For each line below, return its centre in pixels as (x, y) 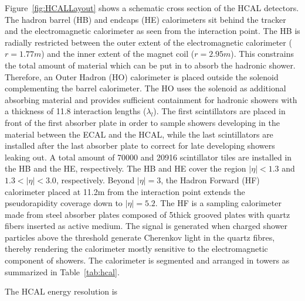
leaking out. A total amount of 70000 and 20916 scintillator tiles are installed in (148, 157)
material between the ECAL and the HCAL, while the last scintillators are (139, 134)
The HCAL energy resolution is (61, 291)
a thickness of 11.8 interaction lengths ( (76, 111)
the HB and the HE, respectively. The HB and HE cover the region (126, 168)
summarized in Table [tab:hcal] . (62, 271)
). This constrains (262, 54)
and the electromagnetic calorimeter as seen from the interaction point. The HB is (152, 31)
